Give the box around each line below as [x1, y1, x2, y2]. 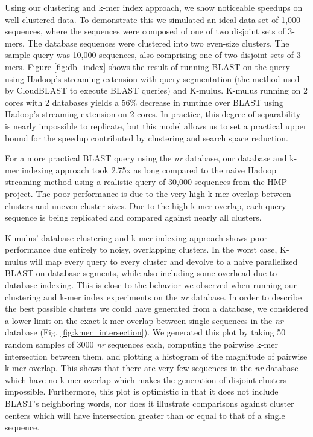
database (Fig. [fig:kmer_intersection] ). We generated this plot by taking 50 [5, 326, 286, 338]
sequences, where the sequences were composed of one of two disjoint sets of [5, 25, 285, 37]
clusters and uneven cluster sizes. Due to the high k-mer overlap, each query [5, 199, 286, 212]
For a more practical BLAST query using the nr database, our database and [5, 152, 287, 164]
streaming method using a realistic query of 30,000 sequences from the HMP [5, 175, 288, 188]
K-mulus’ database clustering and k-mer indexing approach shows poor [5, 231, 267, 244]
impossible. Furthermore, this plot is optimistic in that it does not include [5, 385, 279, 398]
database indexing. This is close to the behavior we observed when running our [5, 279, 297, 291]
